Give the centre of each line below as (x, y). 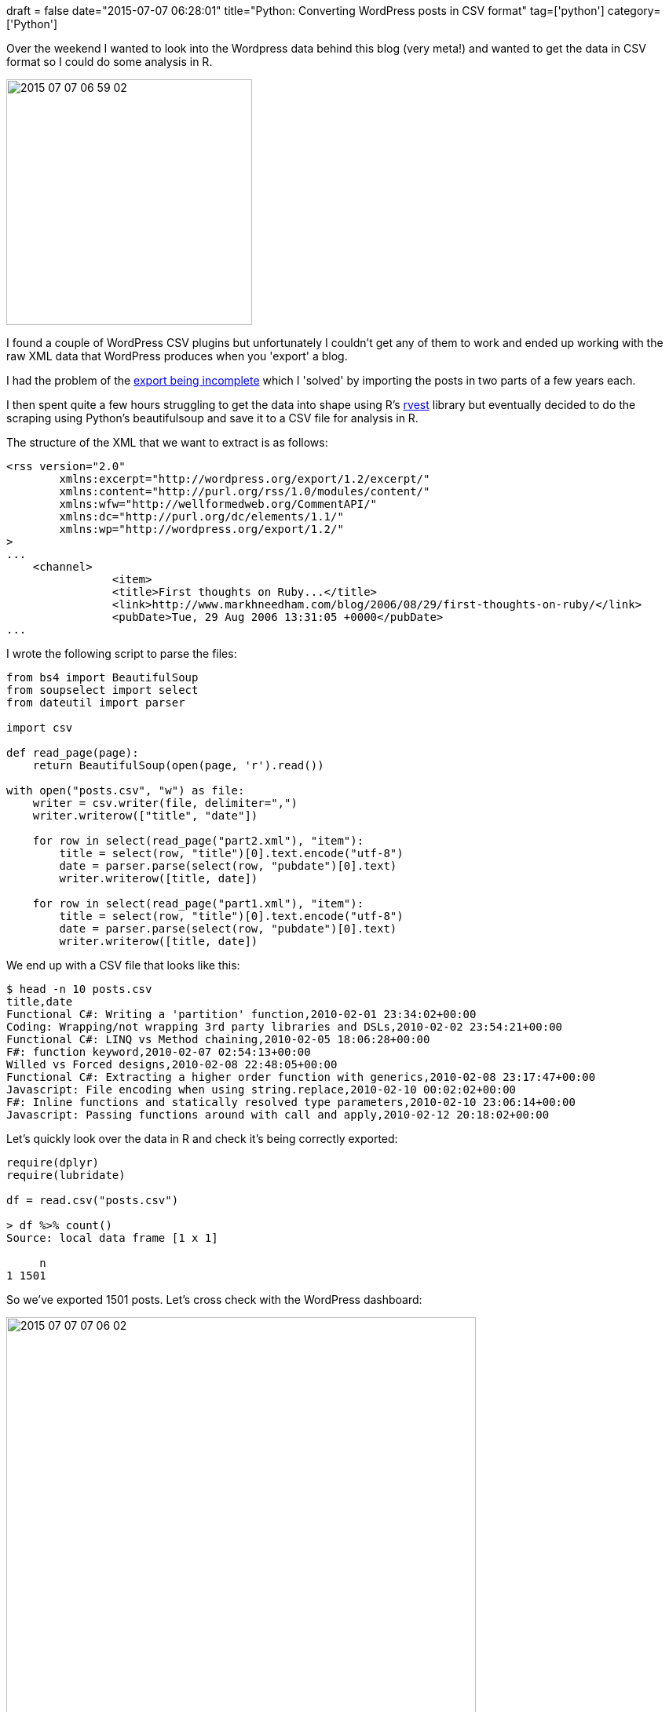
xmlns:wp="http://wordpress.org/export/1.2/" (201, 529)
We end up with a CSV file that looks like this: (123, 965)
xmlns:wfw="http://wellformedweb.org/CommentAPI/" (218, 504)
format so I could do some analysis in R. (110, 62)
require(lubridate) (66, 1175)
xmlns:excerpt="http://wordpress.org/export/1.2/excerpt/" (245, 479)
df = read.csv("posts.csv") (93, 1200)
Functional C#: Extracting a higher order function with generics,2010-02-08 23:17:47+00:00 (301, 1077)
